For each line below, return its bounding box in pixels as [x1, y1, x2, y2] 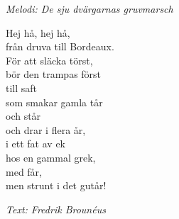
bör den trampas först [6, 67, 102, 82]
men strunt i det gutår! [6, 178, 107, 193]
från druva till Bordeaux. [6, 39, 114, 54]
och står [6, 108, 41, 123]
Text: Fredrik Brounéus [6, 201, 106, 216]
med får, [6, 164, 42, 179]
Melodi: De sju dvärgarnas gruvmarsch [6, 1, 173, 16]
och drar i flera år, [6, 122, 86, 137]
